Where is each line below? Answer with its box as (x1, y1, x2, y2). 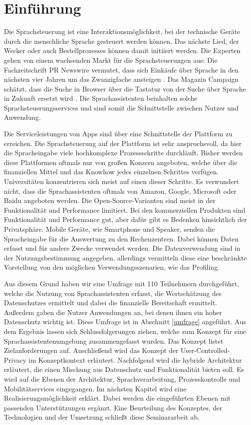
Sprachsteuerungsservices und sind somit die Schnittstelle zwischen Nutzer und (4, 102, 239, 112)
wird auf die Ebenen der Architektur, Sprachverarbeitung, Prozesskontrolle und (4, 373, 240, 384)
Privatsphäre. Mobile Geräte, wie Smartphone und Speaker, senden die (4, 224, 215, 234)
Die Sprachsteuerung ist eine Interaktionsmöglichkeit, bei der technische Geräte (4, 26, 240, 37)
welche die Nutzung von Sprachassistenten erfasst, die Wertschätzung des (4, 288, 222, 298)
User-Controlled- (180, 345, 230, 355)
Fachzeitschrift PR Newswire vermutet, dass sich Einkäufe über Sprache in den (4, 64, 239, 74)
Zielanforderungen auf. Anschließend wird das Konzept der (4, 345, 179, 355)
